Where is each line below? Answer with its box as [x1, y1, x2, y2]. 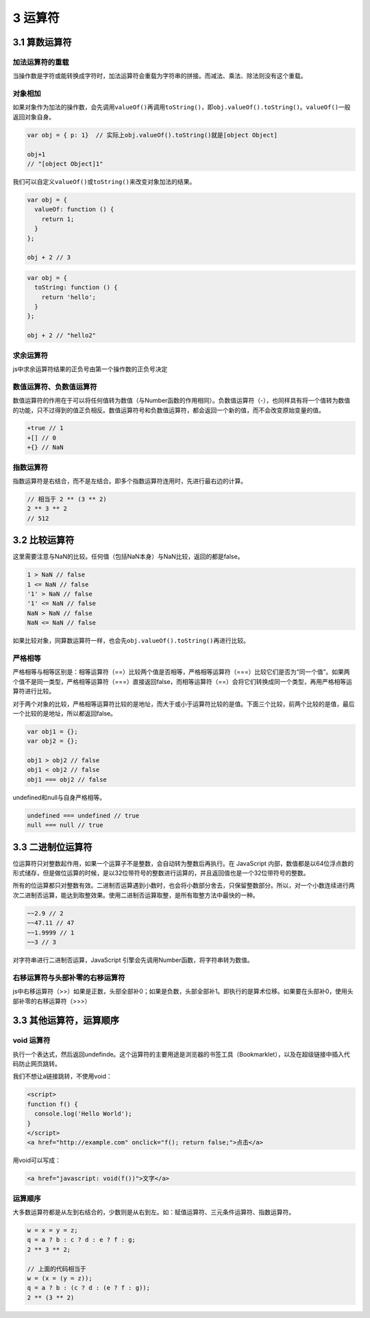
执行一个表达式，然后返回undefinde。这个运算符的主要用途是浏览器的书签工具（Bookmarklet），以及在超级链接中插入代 [12, 1050, 350, 1058]
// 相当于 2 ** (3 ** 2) [27, 495, 107, 503]
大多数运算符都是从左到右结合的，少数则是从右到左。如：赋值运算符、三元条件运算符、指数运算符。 [12, 1208, 295, 1216]
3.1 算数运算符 [12, 36, 72, 48]
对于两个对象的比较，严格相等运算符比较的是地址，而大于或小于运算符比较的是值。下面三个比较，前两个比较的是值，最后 [12, 700, 355, 708]
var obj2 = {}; [27, 738, 78, 745]
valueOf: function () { [34, 206, 114, 213]
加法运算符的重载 [12, 57, 69, 67]
